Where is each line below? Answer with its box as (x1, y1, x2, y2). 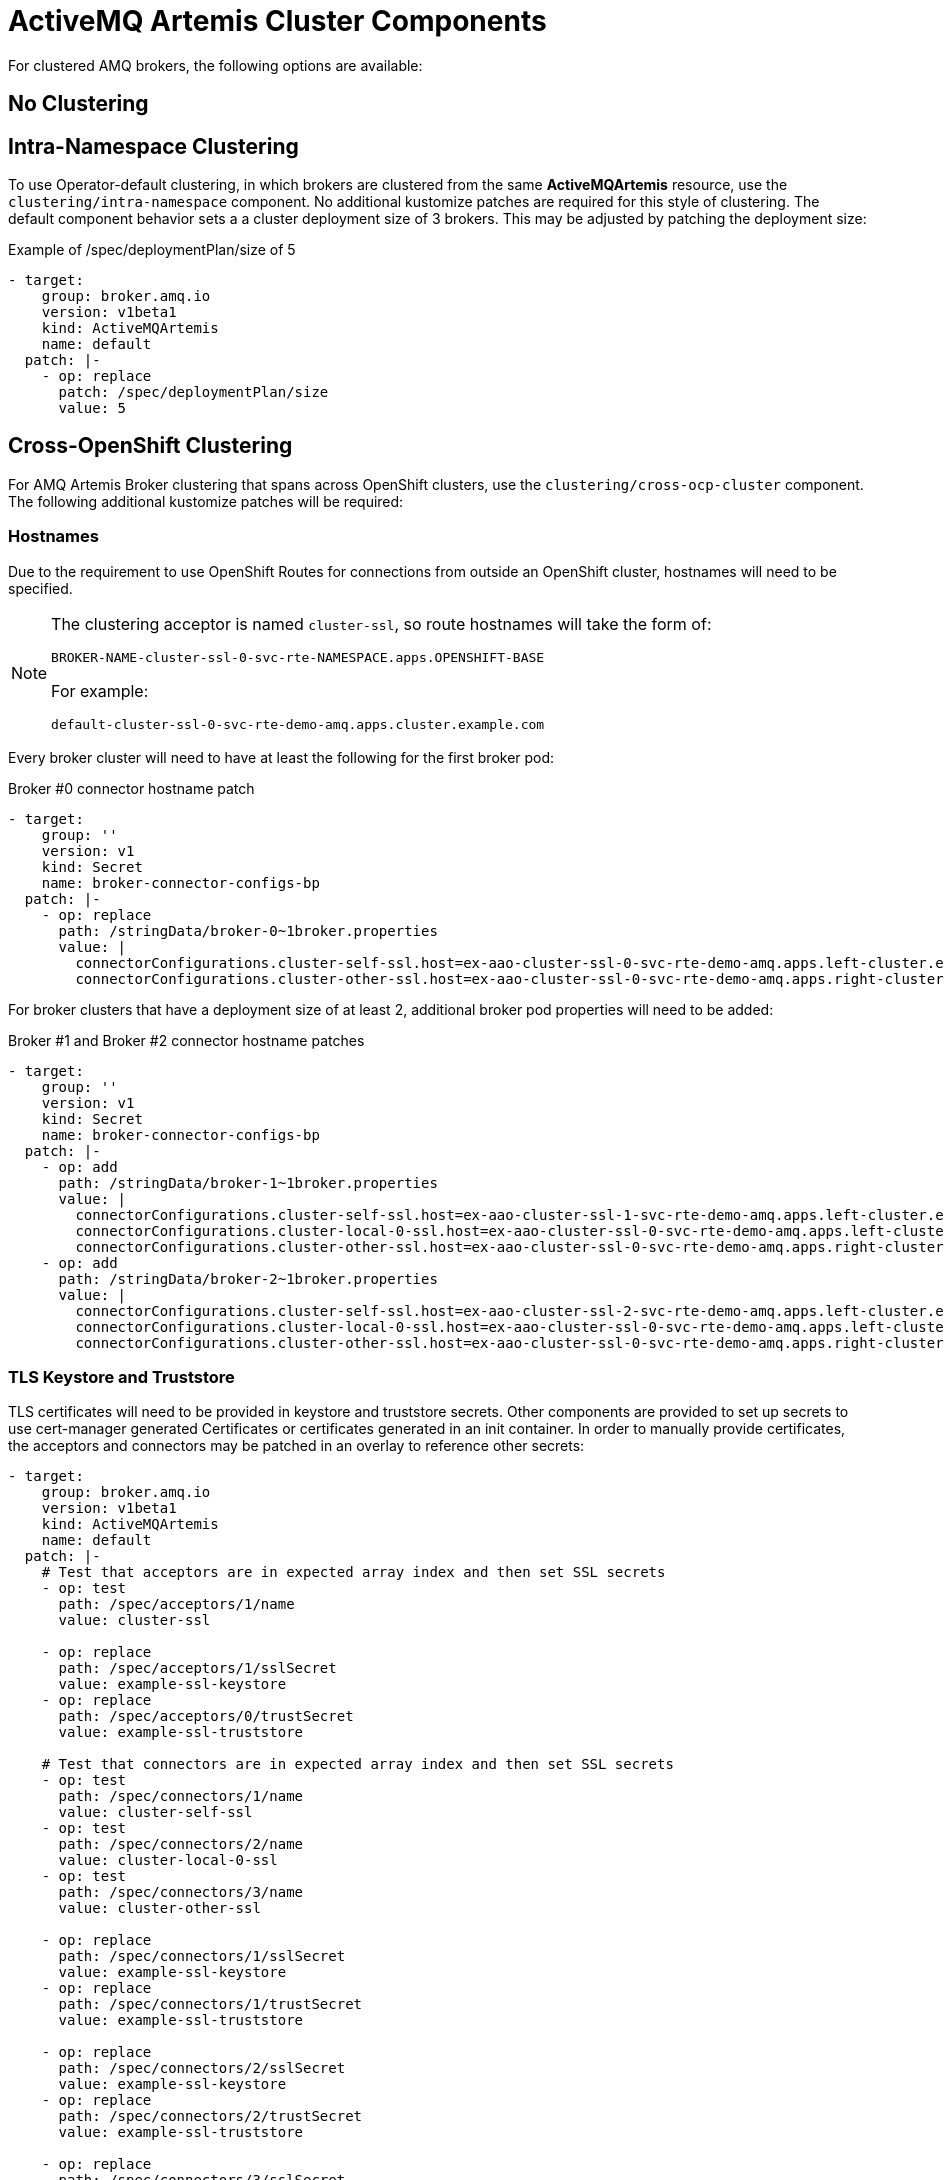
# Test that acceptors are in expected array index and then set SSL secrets (41, 1564, 666, 1581)
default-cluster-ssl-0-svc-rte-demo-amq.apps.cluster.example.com (51, 716, 545, 732)
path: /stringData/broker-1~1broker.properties (58, 1174, 438, 1191)
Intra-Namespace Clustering (8, 133, 299, 159)
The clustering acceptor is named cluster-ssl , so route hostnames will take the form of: (51, 613, 712, 634)
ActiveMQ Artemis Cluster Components (8, 4, 547, 38)
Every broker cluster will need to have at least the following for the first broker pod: (8, 748, 555, 766)
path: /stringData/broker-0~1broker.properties (58, 922, 438, 939)
